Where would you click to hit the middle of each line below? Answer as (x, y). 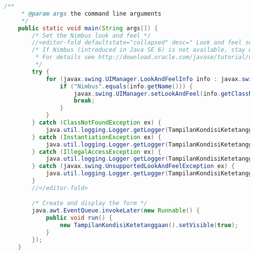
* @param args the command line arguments (91, 13)
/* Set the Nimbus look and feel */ (91, 35)
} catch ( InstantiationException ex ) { (97, 137)
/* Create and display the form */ (90, 203)
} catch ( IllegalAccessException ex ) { (97, 152)
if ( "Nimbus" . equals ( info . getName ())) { (126, 86)
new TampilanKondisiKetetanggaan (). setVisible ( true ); (149, 225)
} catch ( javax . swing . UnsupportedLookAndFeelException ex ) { (133, 166)
